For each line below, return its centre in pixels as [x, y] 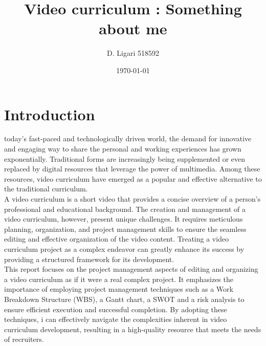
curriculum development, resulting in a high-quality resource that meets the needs [133, 329]
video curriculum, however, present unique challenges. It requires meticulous [124, 219]
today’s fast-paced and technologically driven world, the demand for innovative [128, 138]
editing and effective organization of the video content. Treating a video [117, 239]
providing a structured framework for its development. [89, 259]
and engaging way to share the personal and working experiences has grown [123, 149]
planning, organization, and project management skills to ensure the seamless [125, 229]
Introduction [50, 114]
